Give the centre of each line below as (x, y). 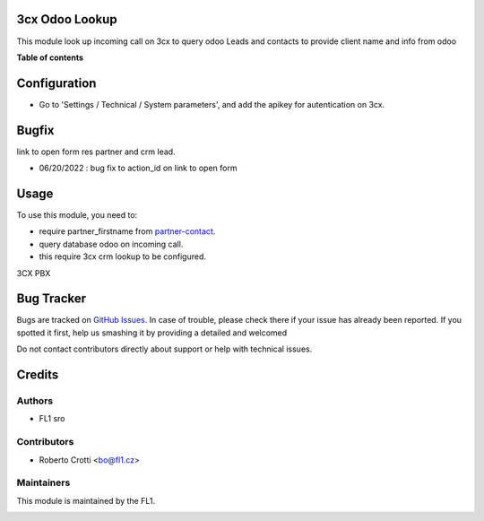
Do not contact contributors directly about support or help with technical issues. (164, 349)
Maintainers (43, 482)
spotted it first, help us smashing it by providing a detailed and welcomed (152, 333)
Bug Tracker (52, 299)
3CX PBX (34, 273)
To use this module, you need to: (77, 215)
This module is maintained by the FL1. (86, 500)
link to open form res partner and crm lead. (96, 152)
